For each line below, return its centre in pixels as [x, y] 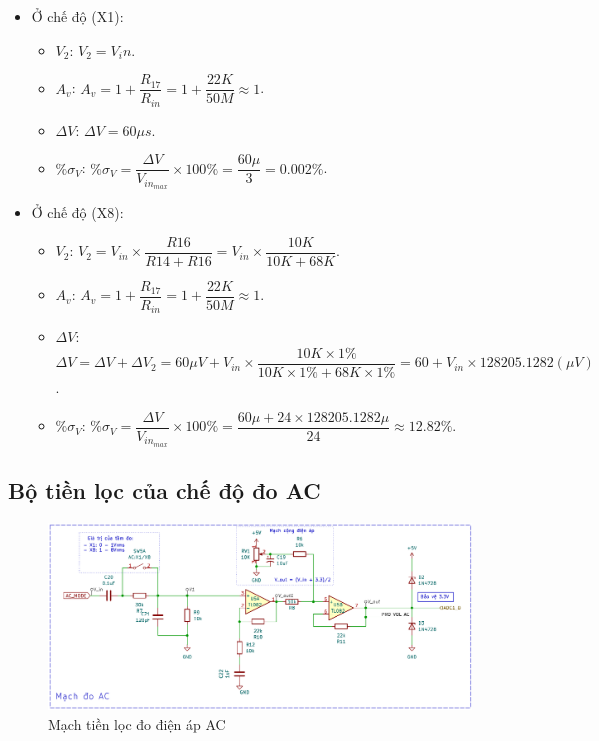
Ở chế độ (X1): [77, 16]
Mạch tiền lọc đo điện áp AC [137, 723]
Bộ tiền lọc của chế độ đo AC [164, 489]
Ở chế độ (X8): [77, 212]
